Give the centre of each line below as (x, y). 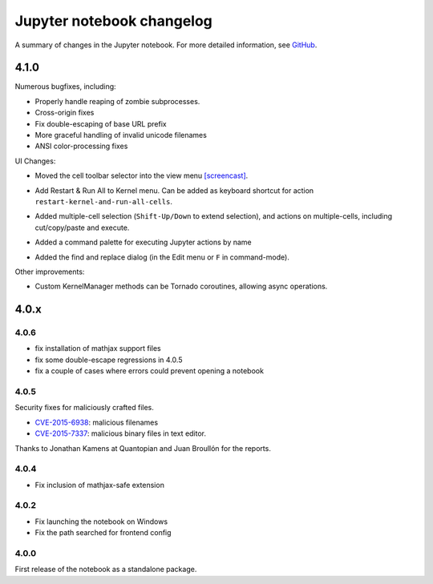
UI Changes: (35, 161)
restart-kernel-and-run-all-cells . (103, 201)
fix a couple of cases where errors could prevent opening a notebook (150, 371)
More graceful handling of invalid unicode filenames (121, 135)
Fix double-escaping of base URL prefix (101, 123)
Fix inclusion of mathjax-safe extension (99, 485)
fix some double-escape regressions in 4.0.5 (109, 360)
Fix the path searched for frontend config (103, 533)
